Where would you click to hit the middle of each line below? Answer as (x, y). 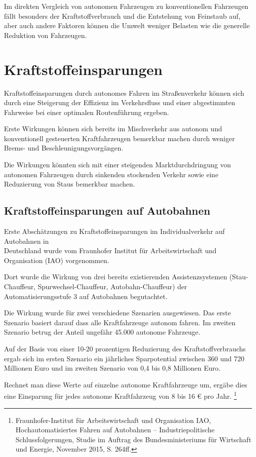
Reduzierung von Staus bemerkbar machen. (70, 184)
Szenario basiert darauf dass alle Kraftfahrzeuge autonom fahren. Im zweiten (120, 322)
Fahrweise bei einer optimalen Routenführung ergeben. (87, 112)
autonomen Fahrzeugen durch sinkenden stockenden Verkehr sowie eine (111, 174)
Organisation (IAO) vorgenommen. (57, 260)
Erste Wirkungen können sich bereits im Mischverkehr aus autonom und (113, 129)
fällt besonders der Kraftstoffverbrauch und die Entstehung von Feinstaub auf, (122, 16)
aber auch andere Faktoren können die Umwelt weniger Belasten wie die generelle (127, 25)
